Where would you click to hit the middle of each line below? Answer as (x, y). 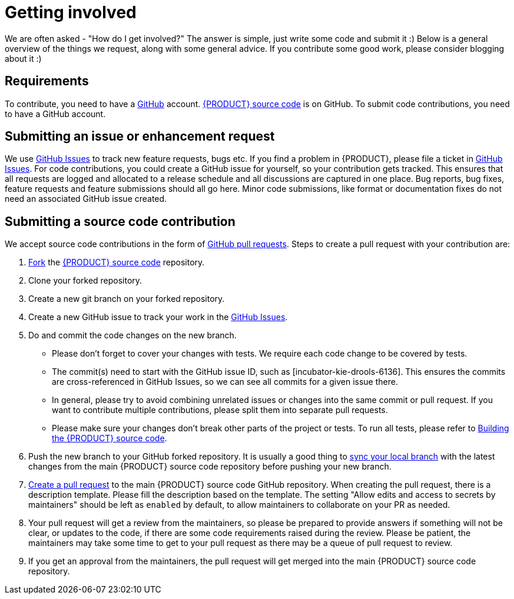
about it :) (23, 58)
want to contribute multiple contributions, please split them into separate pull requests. (220, 410)
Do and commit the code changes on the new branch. (132, 335)
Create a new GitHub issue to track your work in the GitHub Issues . (158, 317)
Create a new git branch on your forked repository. (127, 299)
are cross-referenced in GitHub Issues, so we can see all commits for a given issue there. (225, 382)
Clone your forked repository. (85, 281)
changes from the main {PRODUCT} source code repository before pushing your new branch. (210, 467)
